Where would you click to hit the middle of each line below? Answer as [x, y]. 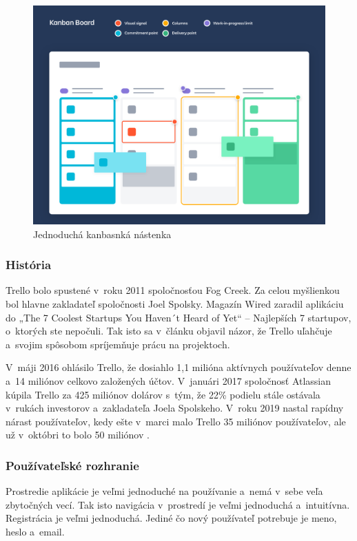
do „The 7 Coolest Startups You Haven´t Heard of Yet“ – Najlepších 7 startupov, [178, 317]
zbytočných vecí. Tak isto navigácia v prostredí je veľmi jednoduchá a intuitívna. [178, 504]
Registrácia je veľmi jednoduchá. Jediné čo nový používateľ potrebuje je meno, [171, 518]
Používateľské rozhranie [72, 465]
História [29, 265]
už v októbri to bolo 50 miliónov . [78, 435]
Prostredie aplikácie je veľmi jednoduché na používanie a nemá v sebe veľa [164, 491]
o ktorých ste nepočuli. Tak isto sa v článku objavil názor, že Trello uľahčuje [169, 331]
